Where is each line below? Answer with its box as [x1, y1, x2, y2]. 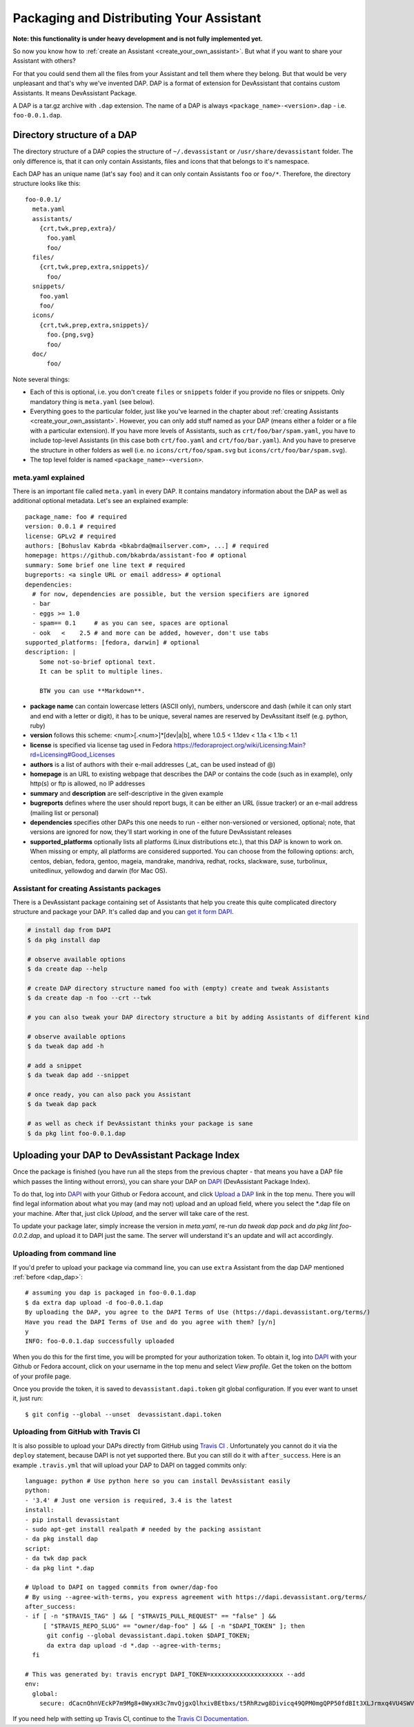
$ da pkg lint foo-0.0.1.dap [27, 1129, 126, 1137]
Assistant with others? [12, 57, 76, 65]
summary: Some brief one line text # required [25, 561, 186, 569]
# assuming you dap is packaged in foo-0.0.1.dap [25, 1289, 197, 1297]
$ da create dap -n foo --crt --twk [27, 994, 152, 1002]
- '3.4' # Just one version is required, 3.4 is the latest [25, 1496, 233, 1504]
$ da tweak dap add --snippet [27, 1071, 130, 1079]
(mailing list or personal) [30, 808, 99, 817]
